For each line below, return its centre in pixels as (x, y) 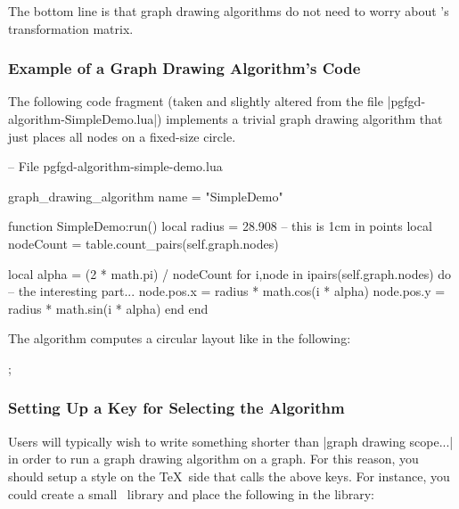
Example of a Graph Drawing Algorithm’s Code (184, 68)
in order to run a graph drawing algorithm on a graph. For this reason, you (213, 459)
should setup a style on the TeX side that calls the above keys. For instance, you (229, 476)
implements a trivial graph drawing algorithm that (304, 119)
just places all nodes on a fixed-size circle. (122, 136)
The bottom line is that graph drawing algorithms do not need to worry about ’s (229, 11)
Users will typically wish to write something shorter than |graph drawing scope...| (231, 441)
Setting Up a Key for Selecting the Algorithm (176, 408)
